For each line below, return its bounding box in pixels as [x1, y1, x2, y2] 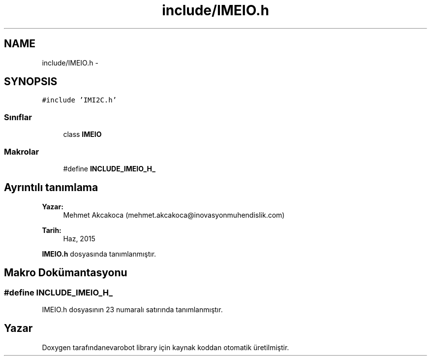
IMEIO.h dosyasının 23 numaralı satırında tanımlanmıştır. [42, 305, 223, 314]
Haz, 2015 [63, 234, 95, 243]
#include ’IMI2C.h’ [42, 96, 117, 104]
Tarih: [42, 226, 62, 234]
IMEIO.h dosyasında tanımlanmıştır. [42, 249, 156, 258]
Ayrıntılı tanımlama [4, 181, 98, 194]
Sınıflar [4, 112, 32, 122]
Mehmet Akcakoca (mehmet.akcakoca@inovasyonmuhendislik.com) [63, 210, 285, 219]
